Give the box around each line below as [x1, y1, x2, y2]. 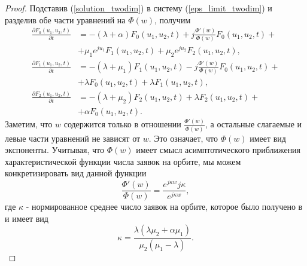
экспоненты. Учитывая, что [5, 143, 105, 156]
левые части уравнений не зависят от [5, 132, 141, 144]
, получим [154, 13, 191, 26]
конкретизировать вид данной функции [5, 167, 147, 179]
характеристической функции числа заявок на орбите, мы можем [5, 155, 241, 167]
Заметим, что [5, 118, 53, 130]
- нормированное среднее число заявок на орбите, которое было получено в [26, 200, 303, 213]
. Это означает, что [148, 132, 218, 144]
